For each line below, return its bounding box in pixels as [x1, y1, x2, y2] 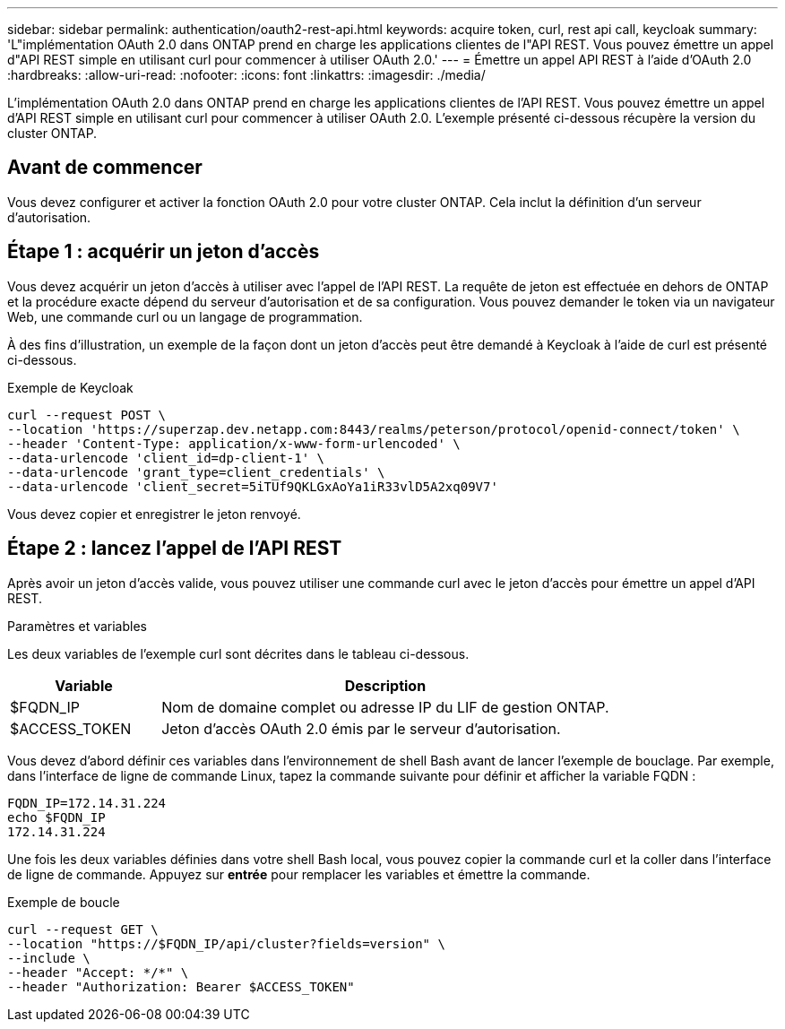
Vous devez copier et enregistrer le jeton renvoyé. [7, 506, 301, 522]
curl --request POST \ [7, 407, 167, 422]
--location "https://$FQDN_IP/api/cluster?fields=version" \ [7, 936, 445, 951]
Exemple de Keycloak [7, 379, 134, 395]
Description [344, 676, 427, 695]
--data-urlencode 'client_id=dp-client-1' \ [7, 450, 325, 465]
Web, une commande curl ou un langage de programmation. [7, 308, 363, 324]
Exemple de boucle [7, 894, 120, 910]
